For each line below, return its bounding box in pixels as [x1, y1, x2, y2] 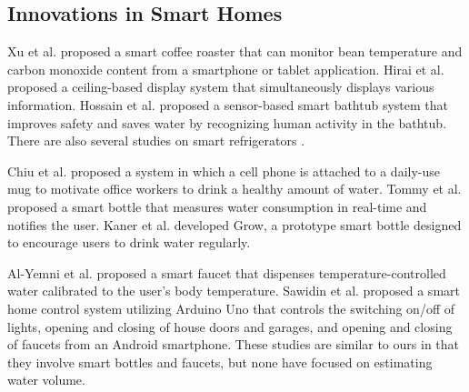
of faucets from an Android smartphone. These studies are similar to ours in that [7, 335, 459, 354]
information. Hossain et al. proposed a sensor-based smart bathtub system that [7, 95, 449, 114]
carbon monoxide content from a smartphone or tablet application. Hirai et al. [7, 59, 444, 78]
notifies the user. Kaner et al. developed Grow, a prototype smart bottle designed [7, 215, 462, 234]
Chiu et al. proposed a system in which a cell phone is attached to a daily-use [7, 161, 441, 180]
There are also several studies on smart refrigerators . [7, 131, 305, 150]
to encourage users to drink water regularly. [7, 233, 251, 252]
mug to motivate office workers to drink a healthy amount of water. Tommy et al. [7, 179, 462, 198]
